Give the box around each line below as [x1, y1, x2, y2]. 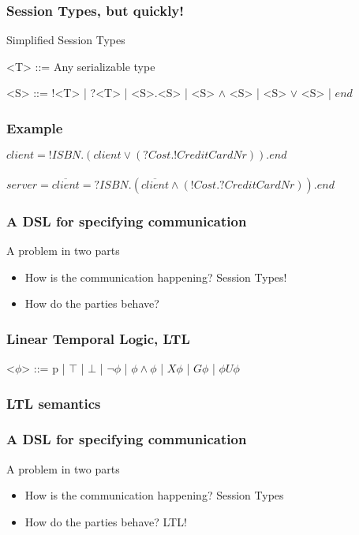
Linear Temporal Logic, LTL [6, 328, 190, 348]
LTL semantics [6, 393, 101, 413]
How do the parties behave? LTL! [24, 513, 187, 529]
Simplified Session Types [6, 32, 125, 48]
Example [6, 118, 63, 137]
